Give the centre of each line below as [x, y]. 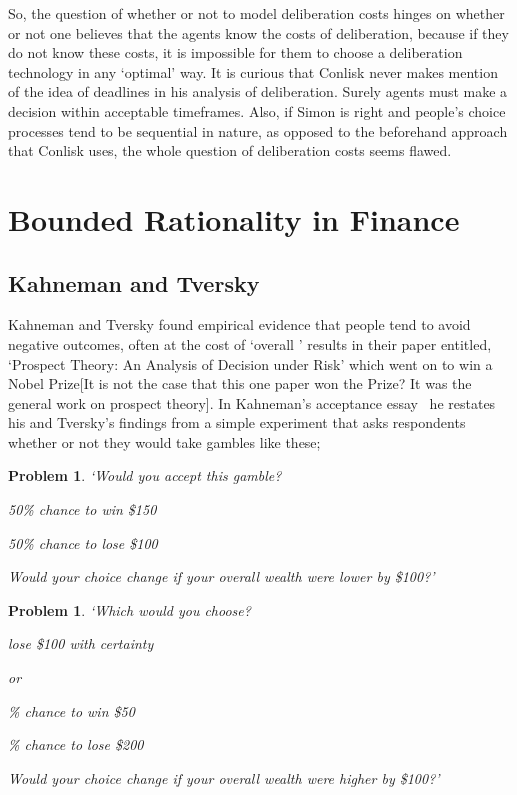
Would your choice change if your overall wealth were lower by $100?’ [221, 576]
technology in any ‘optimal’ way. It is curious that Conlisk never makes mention [253, 71]
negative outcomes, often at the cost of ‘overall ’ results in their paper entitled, [250, 343]
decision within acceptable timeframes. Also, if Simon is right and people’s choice [257, 110]
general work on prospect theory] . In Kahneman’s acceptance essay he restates [252, 402]
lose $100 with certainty [81, 643]
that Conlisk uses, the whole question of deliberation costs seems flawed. [230, 150]
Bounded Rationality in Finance [234, 218]
